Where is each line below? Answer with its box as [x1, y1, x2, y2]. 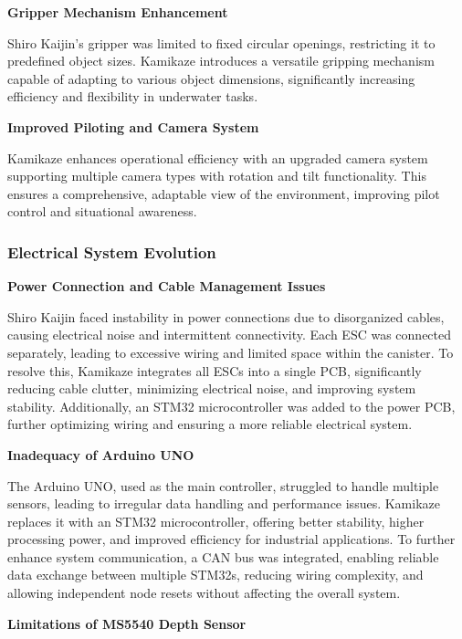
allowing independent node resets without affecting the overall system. [7, 583, 401, 602]
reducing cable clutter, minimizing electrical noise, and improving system [7, 379, 416, 398]
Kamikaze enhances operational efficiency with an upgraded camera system [7, 148, 428, 167]
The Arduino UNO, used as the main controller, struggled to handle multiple [7, 476, 439, 495]
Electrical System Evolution [7, 240, 216, 263]
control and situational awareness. [7, 202, 197, 221]
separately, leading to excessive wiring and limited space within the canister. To [7, 342, 454, 361]
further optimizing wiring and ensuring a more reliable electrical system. [7, 414, 413, 434]
